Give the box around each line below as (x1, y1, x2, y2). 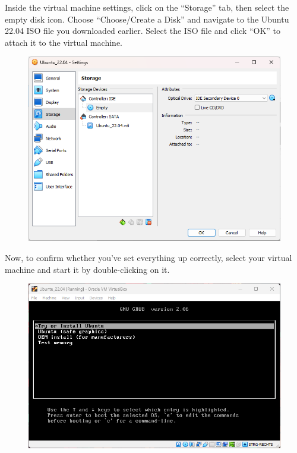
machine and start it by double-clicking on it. (5, 263, 170, 275)
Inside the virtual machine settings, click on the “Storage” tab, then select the (5, 1, 289, 13)
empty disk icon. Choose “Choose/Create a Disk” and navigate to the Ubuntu (5, 12, 289, 25)
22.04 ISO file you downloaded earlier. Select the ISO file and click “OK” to (5, 24, 281, 37)
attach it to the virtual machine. (5, 36, 122, 48)
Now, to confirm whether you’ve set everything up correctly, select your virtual (5, 251, 292, 264)
